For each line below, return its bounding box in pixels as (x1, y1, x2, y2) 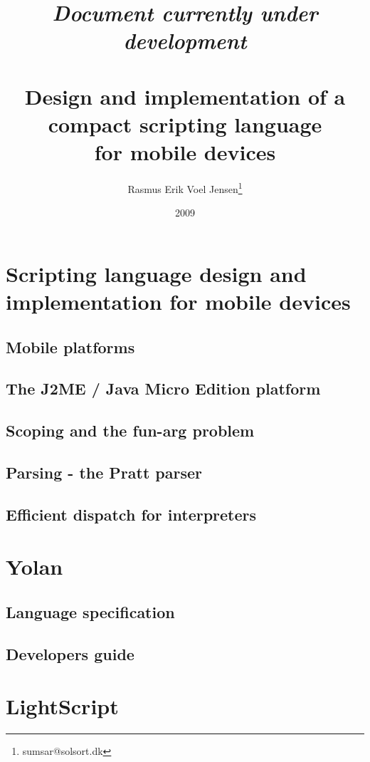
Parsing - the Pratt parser (6, 461, 202, 484)
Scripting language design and (6, 259, 307, 288)
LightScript (6, 691, 119, 721)
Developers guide (6, 642, 134, 664)
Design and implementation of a (24, 81, 346, 110)
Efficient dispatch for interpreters (6, 503, 257, 525)
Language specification (6, 600, 175, 622)
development (123, 26, 247, 56)
